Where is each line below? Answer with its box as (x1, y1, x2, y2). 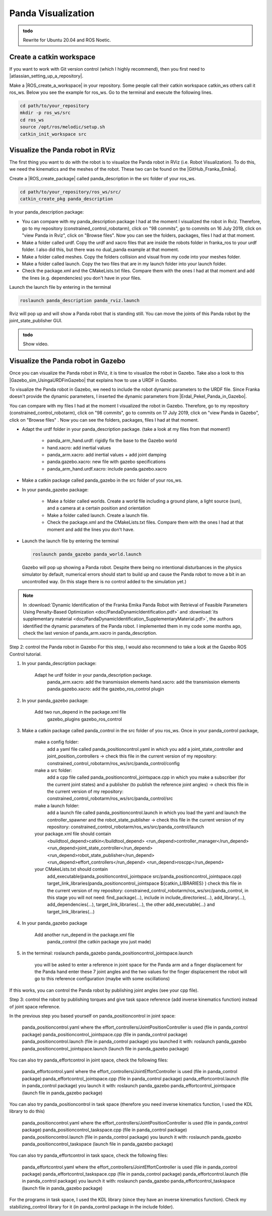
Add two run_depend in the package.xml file (34, 709, 126, 715)
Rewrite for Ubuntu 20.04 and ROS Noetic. (23, 37, 111, 43)
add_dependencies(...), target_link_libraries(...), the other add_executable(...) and (47, 901, 215, 907)
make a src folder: (34, 767, 73, 773)
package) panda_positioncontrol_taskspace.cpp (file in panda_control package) (22, 1127, 187, 1133)
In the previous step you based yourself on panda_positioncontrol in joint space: (9, 1013, 176, 1019)
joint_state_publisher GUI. (9, 318, 62, 324)
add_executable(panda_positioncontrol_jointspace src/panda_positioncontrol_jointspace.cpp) (47, 873, 242, 879)
